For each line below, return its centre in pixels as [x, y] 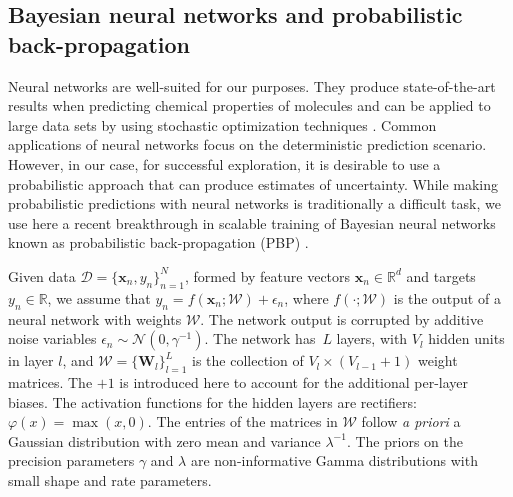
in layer [31, 360]
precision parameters [71, 460]
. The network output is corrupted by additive [342, 318]
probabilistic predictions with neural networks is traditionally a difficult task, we [254, 203]
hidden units [466, 338]
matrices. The [50, 381]
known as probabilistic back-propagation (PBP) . [158, 242]
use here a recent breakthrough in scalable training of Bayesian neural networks [252, 222]
